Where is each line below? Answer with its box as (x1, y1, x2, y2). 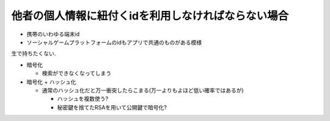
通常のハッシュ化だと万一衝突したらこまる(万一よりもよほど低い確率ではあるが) (42, 86, 244, 94)
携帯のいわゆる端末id (26, 30, 79, 38)
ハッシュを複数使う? (57, 95, 109, 103)
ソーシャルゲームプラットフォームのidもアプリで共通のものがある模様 (26, 38, 202, 46)
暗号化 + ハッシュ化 (26, 78, 76, 85)
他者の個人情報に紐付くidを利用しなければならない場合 (11, 9, 289, 22)
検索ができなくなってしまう (42, 70, 112, 77)
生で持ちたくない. (11, 50, 56, 57)
